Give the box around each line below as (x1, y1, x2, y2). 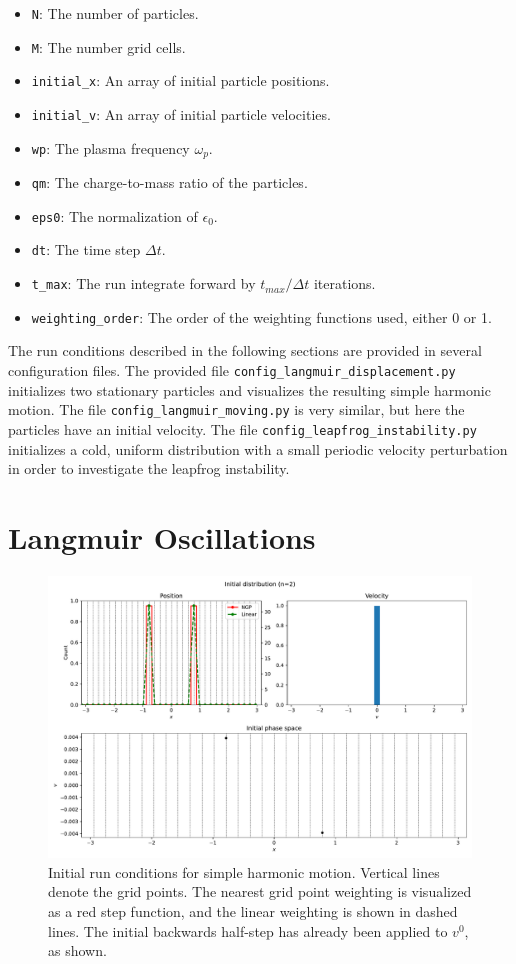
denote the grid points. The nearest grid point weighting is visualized (48, 881, 472, 902)
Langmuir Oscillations (8, 516, 316, 557)
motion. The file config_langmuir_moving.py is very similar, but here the (8, 399, 465, 420)
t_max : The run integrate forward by (31, 273, 256, 294)
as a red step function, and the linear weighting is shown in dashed (48, 901, 458, 921)
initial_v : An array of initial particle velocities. (31, 103, 331, 124)
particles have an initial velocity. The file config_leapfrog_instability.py (8, 418, 477, 439)
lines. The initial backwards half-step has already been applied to (48, 920, 448, 941)
